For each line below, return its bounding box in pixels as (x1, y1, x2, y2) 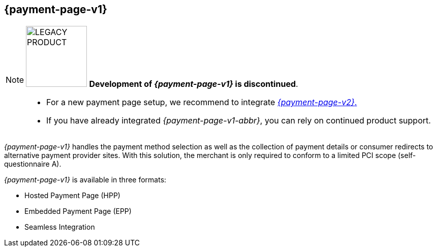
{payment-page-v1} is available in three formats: (4, 175, 167, 184)
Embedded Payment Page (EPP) (24, 207, 132, 216)
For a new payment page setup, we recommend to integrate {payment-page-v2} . (46, 97, 357, 108)
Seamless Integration (24, 223, 95, 232)
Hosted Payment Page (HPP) (24, 191, 120, 200)
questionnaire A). (4, 160, 61, 169)
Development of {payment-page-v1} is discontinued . (89, 79, 298, 89)
